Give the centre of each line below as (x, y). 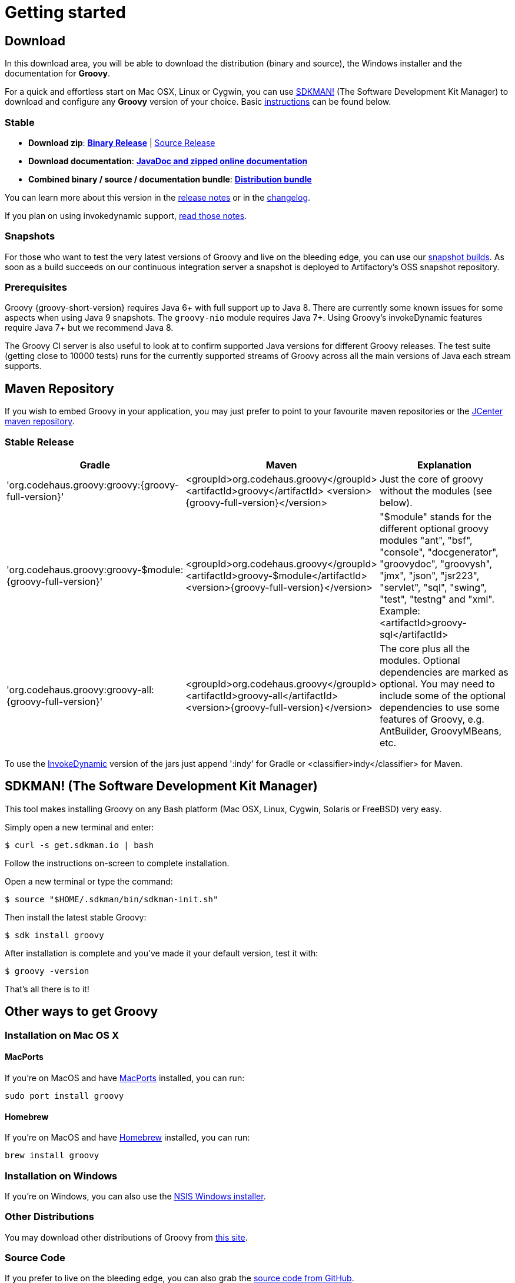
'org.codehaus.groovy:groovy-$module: (95, 570)
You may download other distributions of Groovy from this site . (126, 1237)
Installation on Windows (61, 1176)
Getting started (65, 12)
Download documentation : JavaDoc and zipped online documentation (168, 161)
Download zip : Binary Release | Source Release (122, 142)
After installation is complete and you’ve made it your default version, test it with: (162, 953)
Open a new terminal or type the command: (89, 881)
